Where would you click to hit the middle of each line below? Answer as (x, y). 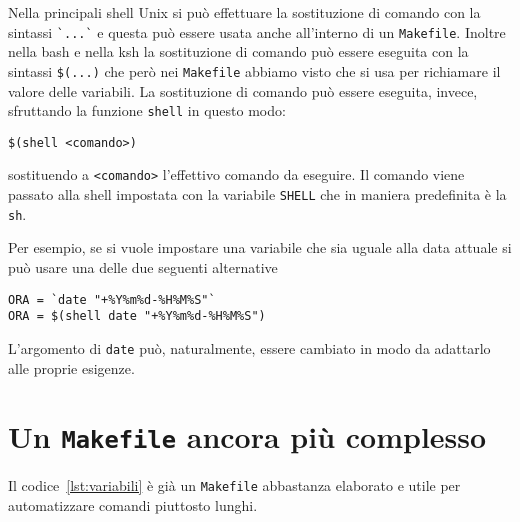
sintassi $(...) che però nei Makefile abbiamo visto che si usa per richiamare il (254, 70)
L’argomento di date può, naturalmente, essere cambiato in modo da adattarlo (249, 347)
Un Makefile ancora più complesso (247, 436)
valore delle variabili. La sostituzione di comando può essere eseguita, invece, (243, 90)
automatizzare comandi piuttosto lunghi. (133, 505)
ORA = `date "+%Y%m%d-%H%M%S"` (112, 299)
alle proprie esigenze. (71, 367)
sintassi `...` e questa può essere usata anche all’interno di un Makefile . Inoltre (257, 31)
